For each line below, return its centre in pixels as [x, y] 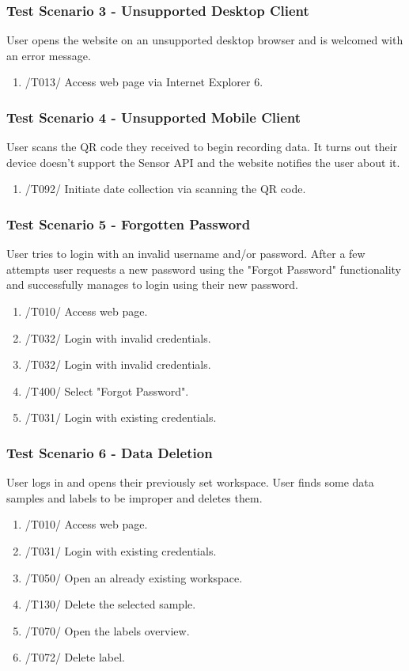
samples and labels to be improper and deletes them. [134, 497]
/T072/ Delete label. [75, 657]
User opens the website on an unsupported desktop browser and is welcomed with [205, 40]
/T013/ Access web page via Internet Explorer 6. [144, 82]
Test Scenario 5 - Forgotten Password [129, 224]
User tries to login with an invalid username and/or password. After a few [186, 254]
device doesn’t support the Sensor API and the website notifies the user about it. [203, 162]
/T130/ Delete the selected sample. [110, 604]
